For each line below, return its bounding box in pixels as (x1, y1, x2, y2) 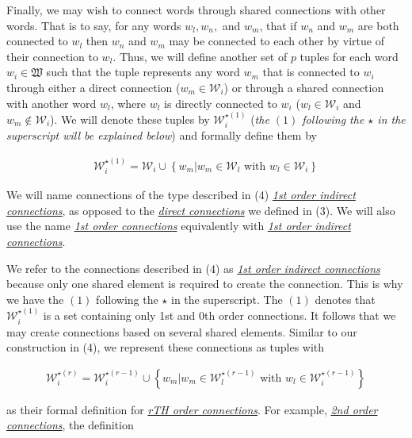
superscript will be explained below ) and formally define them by (6, 127, 317, 144)
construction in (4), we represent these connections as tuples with (6, 339, 325, 355)
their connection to (6, 48, 98, 64)
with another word (6, 94, 97, 111)
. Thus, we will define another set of (113, 48, 288, 64)
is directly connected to (164, 94, 277, 111)
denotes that (315, 290, 376, 307)
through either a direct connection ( (6, 79, 181, 95)
